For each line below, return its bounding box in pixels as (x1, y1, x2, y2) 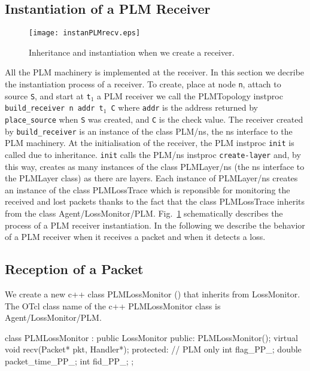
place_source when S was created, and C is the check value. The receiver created (5, 113, 303, 126)
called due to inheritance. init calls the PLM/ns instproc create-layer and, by (5, 148, 301, 160)
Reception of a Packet (5, 260, 144, 278)
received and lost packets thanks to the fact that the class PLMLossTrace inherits (5, 195, 305, 208)
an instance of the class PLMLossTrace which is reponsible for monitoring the (5, 183, 290, 196)
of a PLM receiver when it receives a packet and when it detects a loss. (5, 230, 266, 243)
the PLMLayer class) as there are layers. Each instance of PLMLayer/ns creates (5, 172, 298, 184)
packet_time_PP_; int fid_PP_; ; (5, 354, 134, 367)
